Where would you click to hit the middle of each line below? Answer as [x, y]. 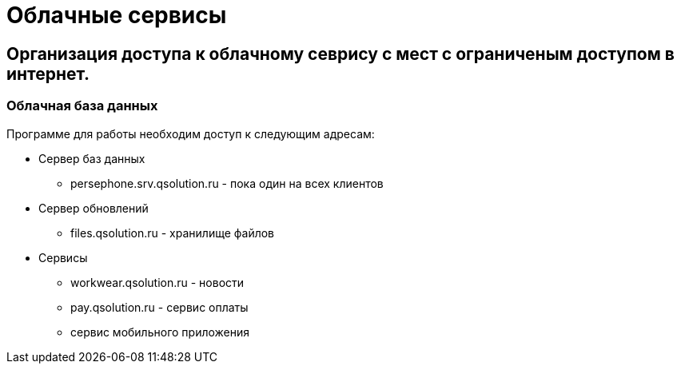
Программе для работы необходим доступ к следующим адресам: [191, 133]
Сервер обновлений [94, 208]
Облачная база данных [82, 106]
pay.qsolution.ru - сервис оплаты [159, 307]
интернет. [48, 74]
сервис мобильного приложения [160, 332]
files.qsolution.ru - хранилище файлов [173, 233]
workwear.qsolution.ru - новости [157, 282]
